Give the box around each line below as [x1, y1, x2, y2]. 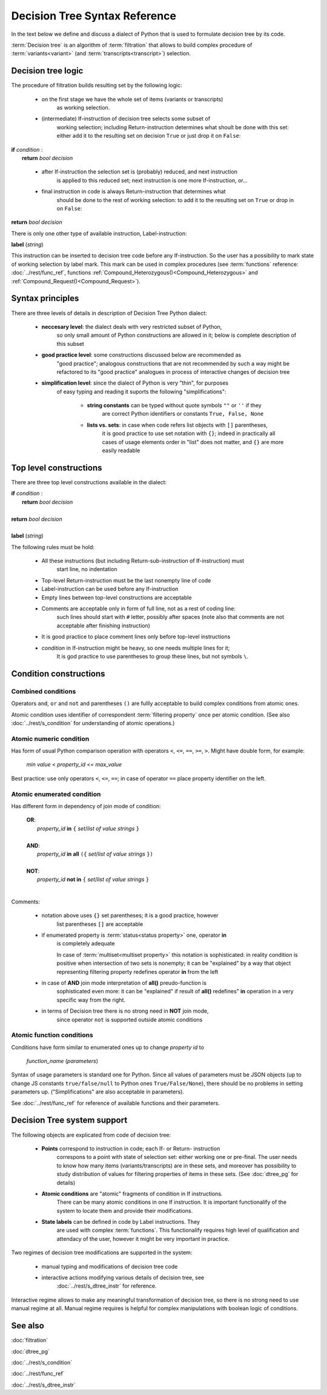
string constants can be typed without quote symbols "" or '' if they [87, 402, 262, 409]
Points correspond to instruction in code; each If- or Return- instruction [41, 1144, 220, 1152]
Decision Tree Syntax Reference [11, 9, 177, 22]
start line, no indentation [56, 566, 117, 573]
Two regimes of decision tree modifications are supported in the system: [11, 1249, 193, 1256]
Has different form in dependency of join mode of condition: [11, 802, 161, 809]
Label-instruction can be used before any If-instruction [41, 586, 179, 593]
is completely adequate [56, 940, 115, 947]
